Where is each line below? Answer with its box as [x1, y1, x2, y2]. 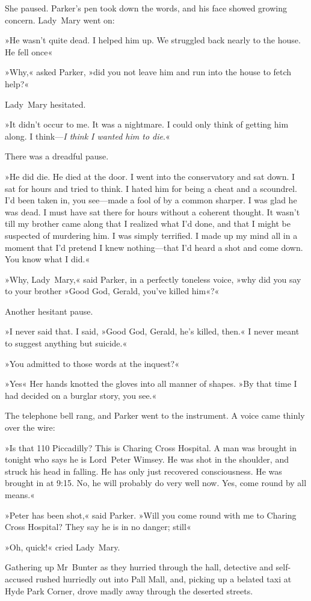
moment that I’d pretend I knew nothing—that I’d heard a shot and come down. [5, 241, 303, 253]
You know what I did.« [5, 253, 90, 265]
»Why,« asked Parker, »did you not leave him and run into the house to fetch [5, 66, 292, 78]
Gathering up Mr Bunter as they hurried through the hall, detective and [5, 561, 273, 573]
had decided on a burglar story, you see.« [5, 389, 157, 401]
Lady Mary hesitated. [5, 97, 86, 110]
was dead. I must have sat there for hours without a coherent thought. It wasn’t [5, 205, 300, 218]
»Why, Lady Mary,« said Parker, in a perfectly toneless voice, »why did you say [5, 273, 301, 285]
